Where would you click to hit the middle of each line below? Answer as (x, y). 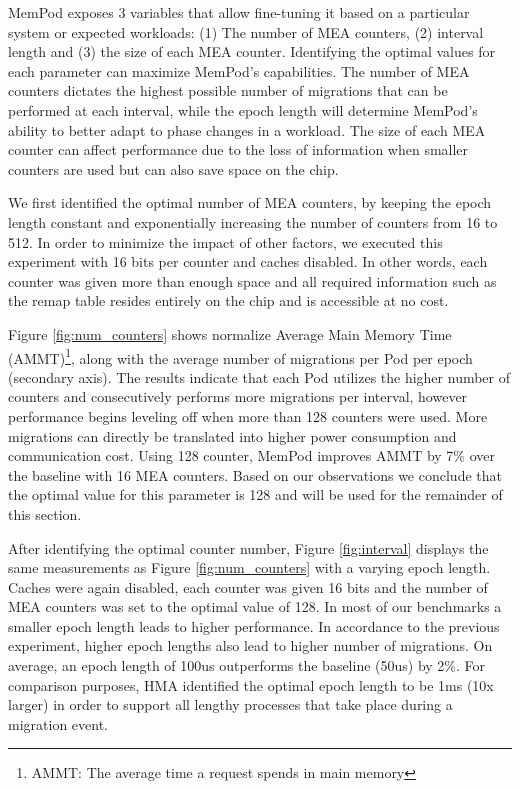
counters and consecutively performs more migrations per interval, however (238, 396)
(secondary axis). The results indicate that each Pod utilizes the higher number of (259, 376)
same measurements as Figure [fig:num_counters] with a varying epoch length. (249, 567)
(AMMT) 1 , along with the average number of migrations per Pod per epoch (240, 356)
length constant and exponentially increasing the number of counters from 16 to (253, 221)
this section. (45, 513)
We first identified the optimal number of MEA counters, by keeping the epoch (250, 202)
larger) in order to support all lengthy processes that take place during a (230, 704)
